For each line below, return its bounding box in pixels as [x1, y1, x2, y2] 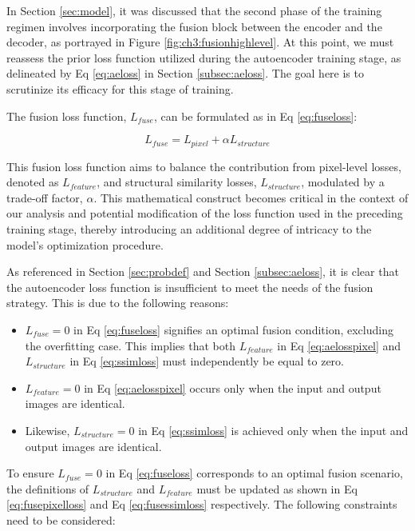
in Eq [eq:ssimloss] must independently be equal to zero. [69, 353, 345, 369]
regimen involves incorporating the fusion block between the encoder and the [6, 18, 382, 34]
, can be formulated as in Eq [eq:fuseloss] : [153, 107, 358, 124]
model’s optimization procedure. [6, 236, 164, 253]
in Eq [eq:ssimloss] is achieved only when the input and [138, 421, 409, 438]
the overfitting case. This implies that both [25, 337, 235, 353]
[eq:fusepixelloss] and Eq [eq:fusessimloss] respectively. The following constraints [6, 496, 397, 513]
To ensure [6, 465, 54, 481]
